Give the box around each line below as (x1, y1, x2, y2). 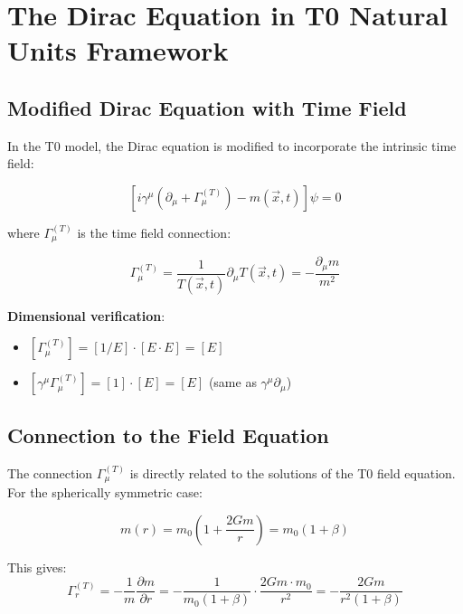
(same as (208, 373, 257, 392)
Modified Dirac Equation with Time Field (7, 93, 407, 121)
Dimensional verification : (7, 306, 165, 325)
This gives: (7, 557, 67, 576)
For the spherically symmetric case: (7, 482, 203, 501)
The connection (7, 463, 93, 482)
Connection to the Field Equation (7, 420, 329, 449)
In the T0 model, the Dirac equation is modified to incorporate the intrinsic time (7, 136, 457, 155)
